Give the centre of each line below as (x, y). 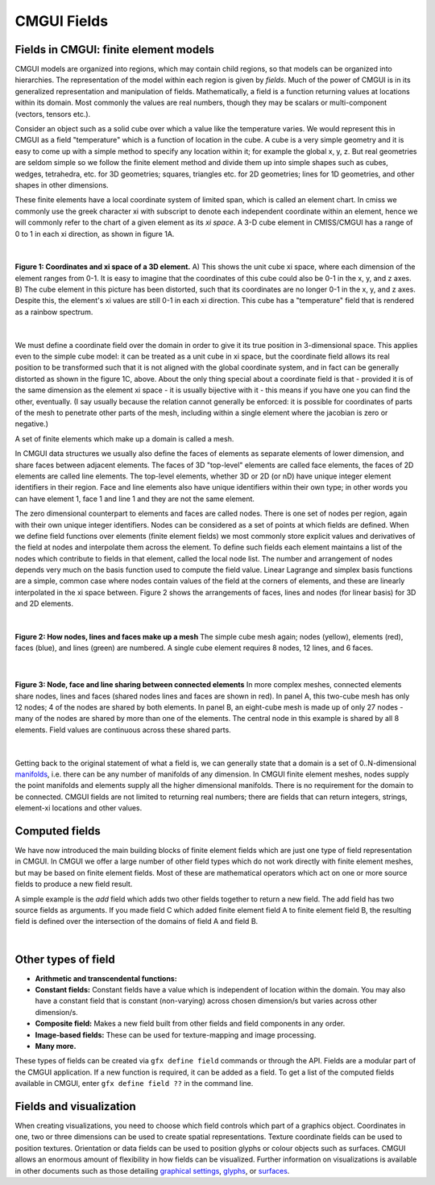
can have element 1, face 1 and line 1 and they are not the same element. (135, 499)
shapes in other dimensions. (62, 184)
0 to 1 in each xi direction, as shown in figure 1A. (95, 234)
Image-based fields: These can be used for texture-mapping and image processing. (176, 1034)
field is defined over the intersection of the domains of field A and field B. (137, 922)
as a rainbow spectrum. (54, 312)
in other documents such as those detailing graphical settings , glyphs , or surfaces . (152, 1170)
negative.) (31, 424)
